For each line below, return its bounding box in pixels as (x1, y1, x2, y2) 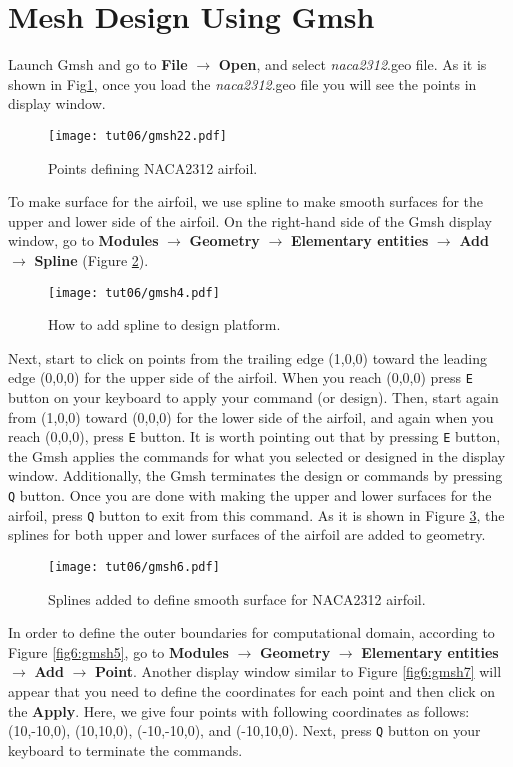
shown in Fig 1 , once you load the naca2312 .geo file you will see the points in (8, 73, 477, 94)
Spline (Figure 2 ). (34, 249, 149, 270)
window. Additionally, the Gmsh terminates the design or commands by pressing (8, 465, 503, 486)
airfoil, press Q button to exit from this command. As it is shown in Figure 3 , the (8, 504, 505, 525)
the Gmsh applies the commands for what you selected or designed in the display (8, 445, 506, 466)
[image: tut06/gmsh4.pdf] (48, 285, 220, 300)
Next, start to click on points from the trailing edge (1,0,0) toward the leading (8, 347, 488, 368)
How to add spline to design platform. (48, 314, 281, 335)
